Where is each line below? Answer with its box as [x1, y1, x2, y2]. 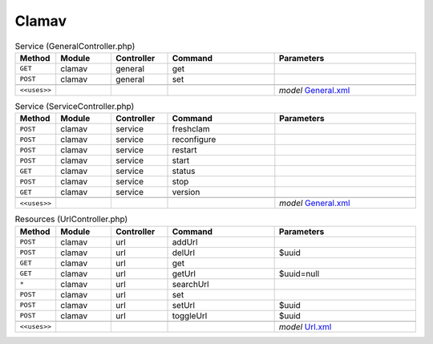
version [172, 187, 200, 198]
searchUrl [172, 278, 209, 289]
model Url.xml [278, 321, 332, 332]
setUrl [172, 299, 196, 310]
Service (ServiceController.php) [14, 101, 135, 112]
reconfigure [172, 134, 216, 145]
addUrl [172, 237, 198, 248]
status [172, 165, 196, 176]
